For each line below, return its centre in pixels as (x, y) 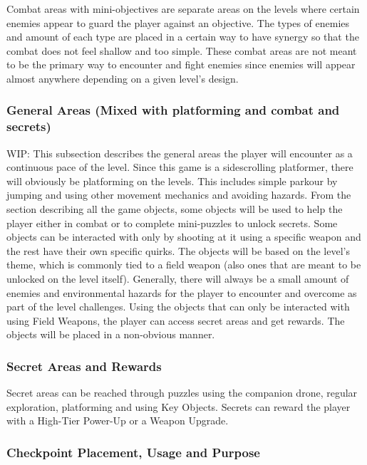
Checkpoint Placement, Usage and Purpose (133, 452)
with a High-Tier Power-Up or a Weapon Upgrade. (118, 420)
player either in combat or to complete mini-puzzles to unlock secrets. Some (172, 223)
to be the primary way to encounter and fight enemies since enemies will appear (181, 64)
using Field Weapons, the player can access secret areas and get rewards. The (176, 320)
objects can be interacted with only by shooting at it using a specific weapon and (184, 237)
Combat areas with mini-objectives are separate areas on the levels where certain (183, 9)
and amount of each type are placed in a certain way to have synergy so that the (183, 37)
